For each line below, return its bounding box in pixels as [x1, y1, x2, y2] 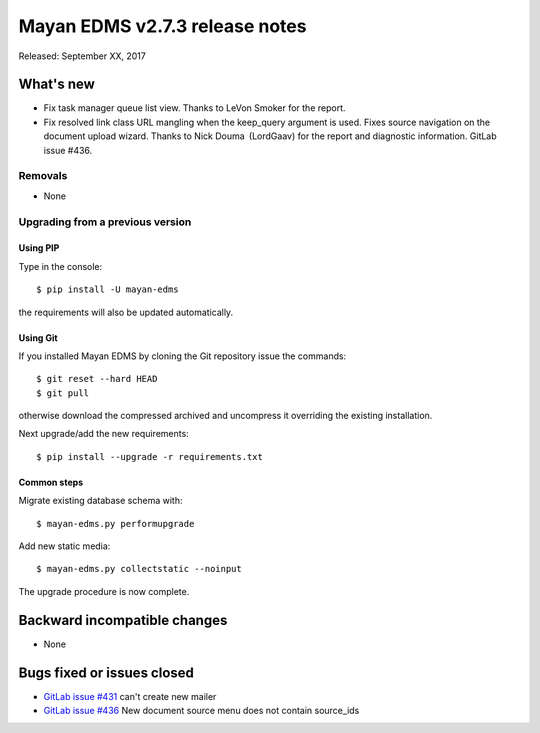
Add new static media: [18, 540, 111, 552]
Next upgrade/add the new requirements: [18, 428, 189, 440]
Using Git [18, 331, 59, 344]
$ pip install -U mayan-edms [36, 284, 179, 295]
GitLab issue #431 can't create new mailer [43, 690, 217, 702]
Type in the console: [18, 260, 103, 272]
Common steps [18, 476, 84, 488]
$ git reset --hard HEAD [36, 373, 158, 385]
